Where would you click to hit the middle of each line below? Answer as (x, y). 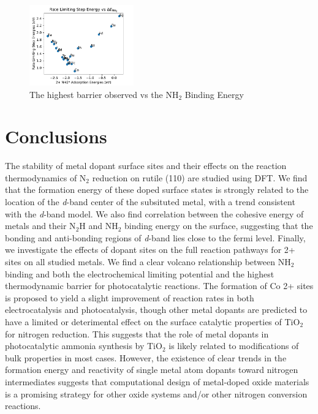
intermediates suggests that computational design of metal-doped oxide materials (157, 381)
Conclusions (56, 136)
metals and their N (40, 226)
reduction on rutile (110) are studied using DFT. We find (200, 177)
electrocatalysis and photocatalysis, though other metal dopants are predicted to (156, 310)
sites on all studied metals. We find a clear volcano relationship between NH (148, 261)
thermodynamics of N (46, 177)
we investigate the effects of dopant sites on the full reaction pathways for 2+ (150, 250)
